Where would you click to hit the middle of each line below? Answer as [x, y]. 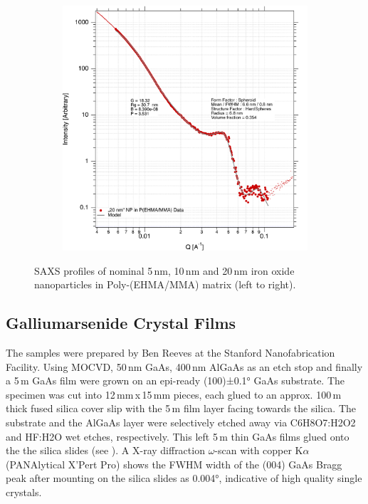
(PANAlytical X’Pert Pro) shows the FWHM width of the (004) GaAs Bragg [174, 464]
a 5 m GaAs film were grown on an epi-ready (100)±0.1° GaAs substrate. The [175, 380]
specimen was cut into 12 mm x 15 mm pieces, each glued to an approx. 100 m [174, 394]
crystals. [24, 492]
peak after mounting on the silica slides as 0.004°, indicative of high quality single [184, 478]
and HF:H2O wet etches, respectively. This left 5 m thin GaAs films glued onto [178, 436]
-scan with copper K [259, 450]
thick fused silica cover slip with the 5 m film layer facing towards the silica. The [181, 408]
